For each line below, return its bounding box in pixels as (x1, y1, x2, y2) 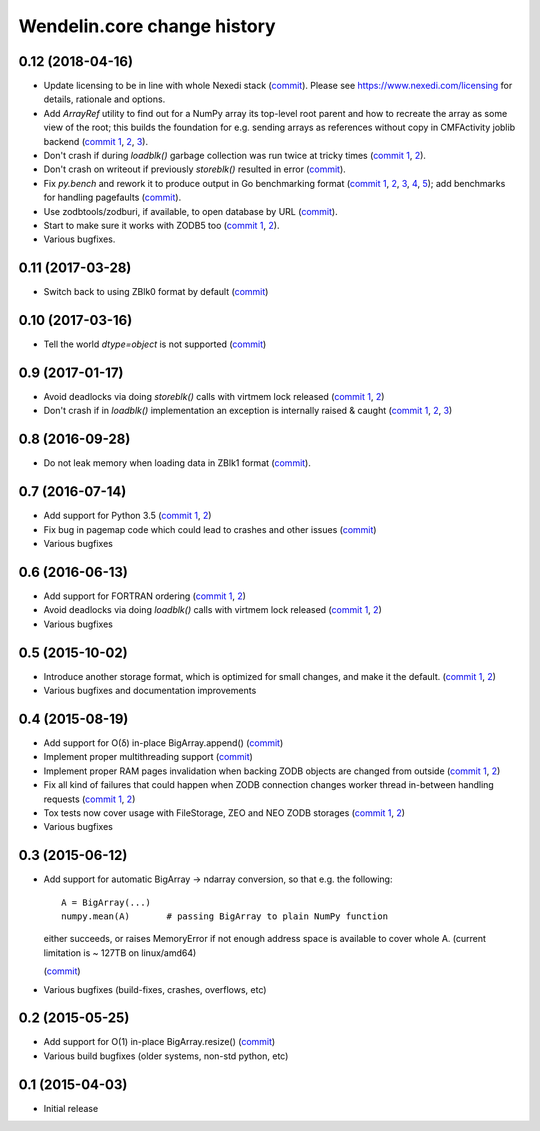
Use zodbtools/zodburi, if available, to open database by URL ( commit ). (43, 205, 339, 217)
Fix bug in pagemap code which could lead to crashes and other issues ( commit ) (43, 523, 377, 535)
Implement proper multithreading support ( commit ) (43, 751, 254, 763)
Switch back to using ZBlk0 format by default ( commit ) (43, 286, 269, 298)
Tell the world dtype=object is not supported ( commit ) (43, 338, 267, 350)
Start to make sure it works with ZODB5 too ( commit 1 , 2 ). (43, 219, 280, 231)
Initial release (43, 1102, 99, 1114)
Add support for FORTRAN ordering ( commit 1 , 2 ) (43, 590, 247, 602)
